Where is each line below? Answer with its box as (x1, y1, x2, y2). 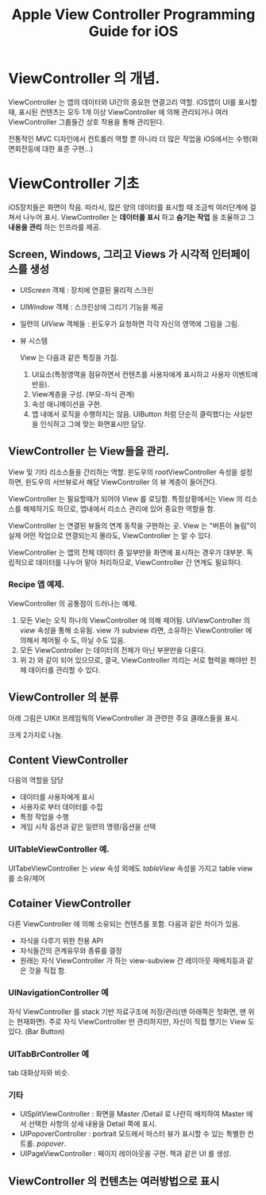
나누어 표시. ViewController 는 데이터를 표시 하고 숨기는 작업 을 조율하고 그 (22, 212, 255, 221)
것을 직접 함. (28, 966, 67, 975)
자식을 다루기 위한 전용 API (19, 936, 103, 945)
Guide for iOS (88, 22, 179, 40)
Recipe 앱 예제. (8, 579, 65, 590)
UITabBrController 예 (8, 1048, 90, 1059)
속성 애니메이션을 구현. (31, 399, 102, 409)
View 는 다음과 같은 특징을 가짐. (19, 352, 119, 362)
